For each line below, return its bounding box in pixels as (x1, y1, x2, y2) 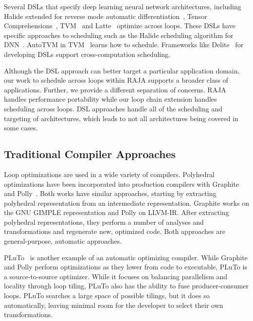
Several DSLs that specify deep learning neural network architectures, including (4, 1, 241, 11)
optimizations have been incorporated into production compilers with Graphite (4, 178, 239, 189)
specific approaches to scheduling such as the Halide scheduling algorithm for (4, 30, 234, 40)
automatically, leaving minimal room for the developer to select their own (4, 300, 223, 310)
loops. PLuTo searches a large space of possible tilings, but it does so (4, 290, 210, 301)
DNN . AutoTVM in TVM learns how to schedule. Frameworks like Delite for (4, 39, 244, 50)
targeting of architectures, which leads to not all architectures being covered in (4, 113, 238, 123)
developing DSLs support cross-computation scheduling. (4, 49, 170, 59)
